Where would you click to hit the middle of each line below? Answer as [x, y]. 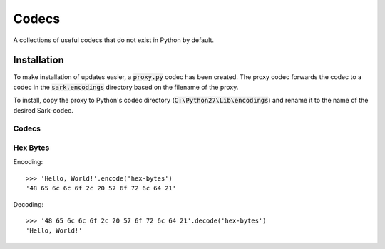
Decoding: [29, 204]
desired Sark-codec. [43, 110]
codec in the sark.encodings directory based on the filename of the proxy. [126, 87]
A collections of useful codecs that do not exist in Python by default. [113, 40]
